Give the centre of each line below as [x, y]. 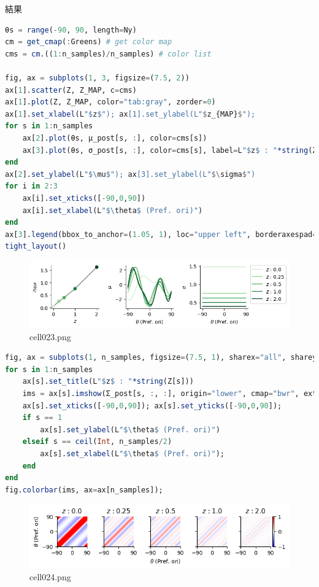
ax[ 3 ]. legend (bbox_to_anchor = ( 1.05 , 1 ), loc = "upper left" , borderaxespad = [161, 234]
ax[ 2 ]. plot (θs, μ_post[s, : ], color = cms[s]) [115, 138]
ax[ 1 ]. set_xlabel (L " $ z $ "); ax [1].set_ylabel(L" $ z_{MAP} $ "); [130, 114]
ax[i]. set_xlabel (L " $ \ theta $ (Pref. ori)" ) [113, 210]
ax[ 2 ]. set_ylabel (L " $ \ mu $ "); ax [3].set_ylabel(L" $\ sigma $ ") [130, 174]
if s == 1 [42, 418]
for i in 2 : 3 [31, 186]
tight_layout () [36, 247]
